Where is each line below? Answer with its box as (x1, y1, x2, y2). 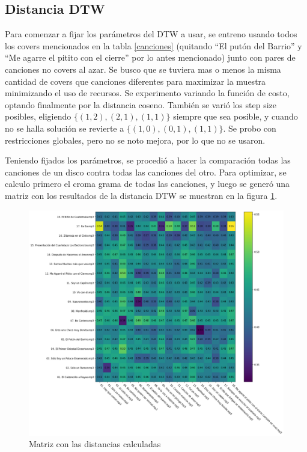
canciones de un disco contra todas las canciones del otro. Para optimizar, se (5, 165, 287, 178)
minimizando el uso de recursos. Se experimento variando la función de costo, (5, 87, 290, 99)
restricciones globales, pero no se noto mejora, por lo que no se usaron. (5, 133, 266, 146)
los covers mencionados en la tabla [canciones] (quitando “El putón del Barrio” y (5, 39, 302, 52)
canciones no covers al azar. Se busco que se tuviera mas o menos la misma (5, 63, 281, 75)
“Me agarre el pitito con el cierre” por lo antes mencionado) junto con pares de (5, 51, 296, 64)
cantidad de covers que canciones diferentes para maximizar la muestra (5, 75, 266, 87)
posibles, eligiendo (5, 110, 71, 123)
